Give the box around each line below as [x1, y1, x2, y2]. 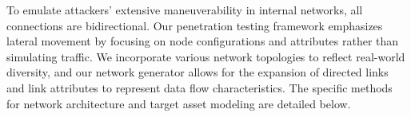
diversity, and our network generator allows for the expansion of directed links [6, 64, 389, 80]
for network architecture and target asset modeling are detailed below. [6, 95, 351, 111]
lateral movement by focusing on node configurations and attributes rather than [6, 33, 399, 49]
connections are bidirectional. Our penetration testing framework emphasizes [6, 17, 383, 33]
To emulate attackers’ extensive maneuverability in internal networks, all [6, 2, 363, 18]
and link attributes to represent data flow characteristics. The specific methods [6, 79, 393, 96]
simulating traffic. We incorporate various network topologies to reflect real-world [6, 48, 405, 64]
